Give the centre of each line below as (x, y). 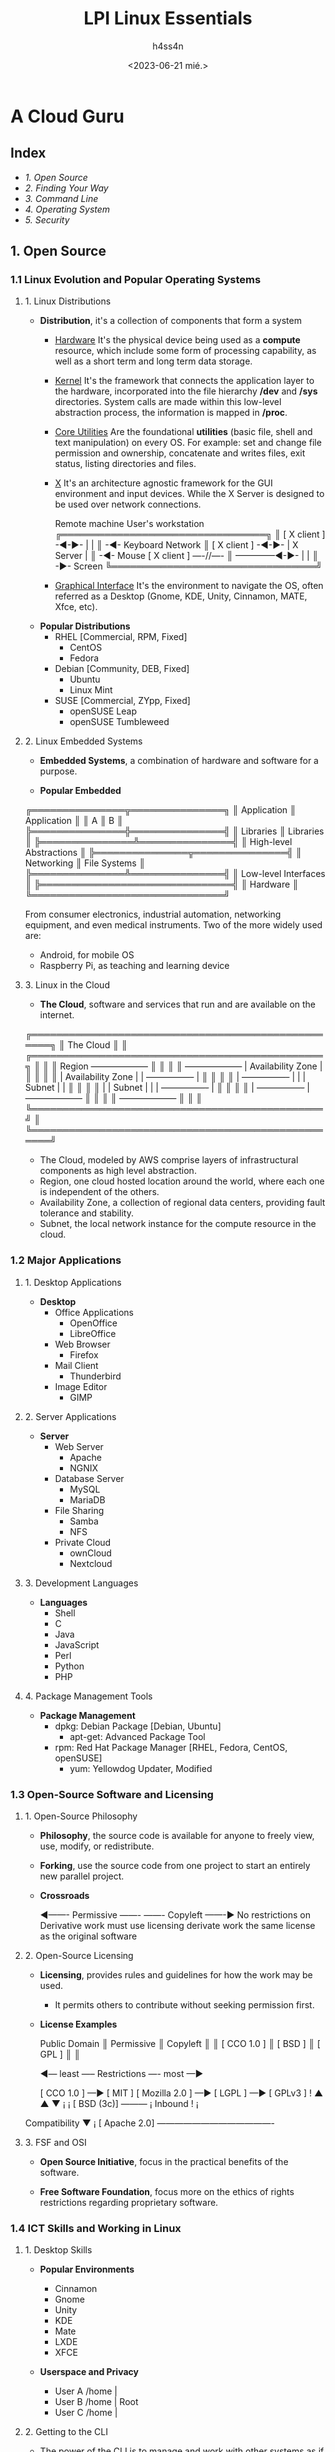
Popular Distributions (85, 626)
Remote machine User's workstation (129, 524)
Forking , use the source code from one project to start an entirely (175, 1866)
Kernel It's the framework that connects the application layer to (184, 381)
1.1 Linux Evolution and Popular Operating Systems (136, 280)
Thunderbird (95, 1376)
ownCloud (90, 1553)
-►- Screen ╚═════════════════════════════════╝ (188, 566)
